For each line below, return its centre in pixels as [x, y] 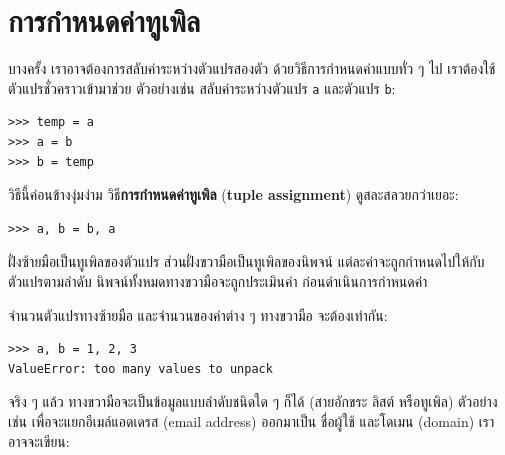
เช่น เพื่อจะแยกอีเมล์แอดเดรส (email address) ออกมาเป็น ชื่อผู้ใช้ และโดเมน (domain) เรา [251, 420]
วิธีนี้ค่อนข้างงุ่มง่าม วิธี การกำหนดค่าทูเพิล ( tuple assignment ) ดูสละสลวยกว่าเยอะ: [233, 194]
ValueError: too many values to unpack [140, 368]
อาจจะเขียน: [39, 440]
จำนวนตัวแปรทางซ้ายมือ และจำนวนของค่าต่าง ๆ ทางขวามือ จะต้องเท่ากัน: [198, 314]
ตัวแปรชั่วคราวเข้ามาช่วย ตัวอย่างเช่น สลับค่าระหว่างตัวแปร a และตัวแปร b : [202, 87]
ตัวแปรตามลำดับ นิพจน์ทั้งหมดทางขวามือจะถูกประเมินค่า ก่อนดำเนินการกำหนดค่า [218, 280]
